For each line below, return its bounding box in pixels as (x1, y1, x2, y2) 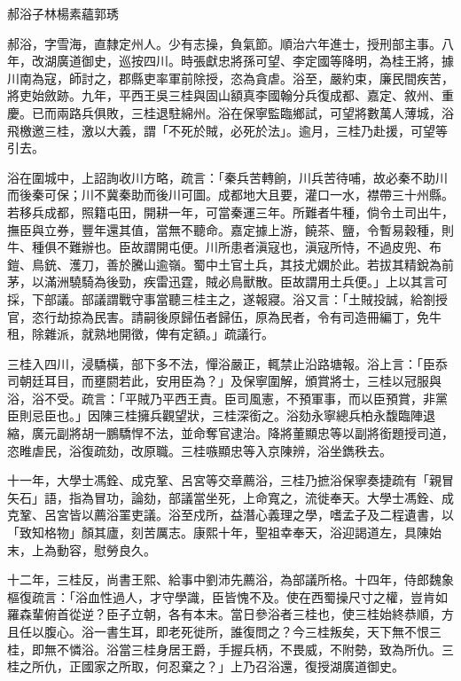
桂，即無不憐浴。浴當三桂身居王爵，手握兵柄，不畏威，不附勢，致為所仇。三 (7, 639, 454, 658)
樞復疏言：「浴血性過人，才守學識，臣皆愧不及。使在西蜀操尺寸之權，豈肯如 (7, 587, 448, 606)
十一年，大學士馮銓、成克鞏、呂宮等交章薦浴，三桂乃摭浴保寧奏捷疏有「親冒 (7, 471, 454, 489)
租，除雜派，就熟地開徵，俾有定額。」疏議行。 (7, 325, 274, 343)
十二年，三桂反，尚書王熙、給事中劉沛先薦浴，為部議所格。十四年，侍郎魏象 (7, 570, 454, 589)
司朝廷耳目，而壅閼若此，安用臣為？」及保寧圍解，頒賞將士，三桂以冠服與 (7, 372, 441, 390)
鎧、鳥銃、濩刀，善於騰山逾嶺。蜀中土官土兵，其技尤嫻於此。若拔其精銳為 (7, 254, 441, 273)
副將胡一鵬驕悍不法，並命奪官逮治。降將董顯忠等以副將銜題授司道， (56, 424, 454, 442)
